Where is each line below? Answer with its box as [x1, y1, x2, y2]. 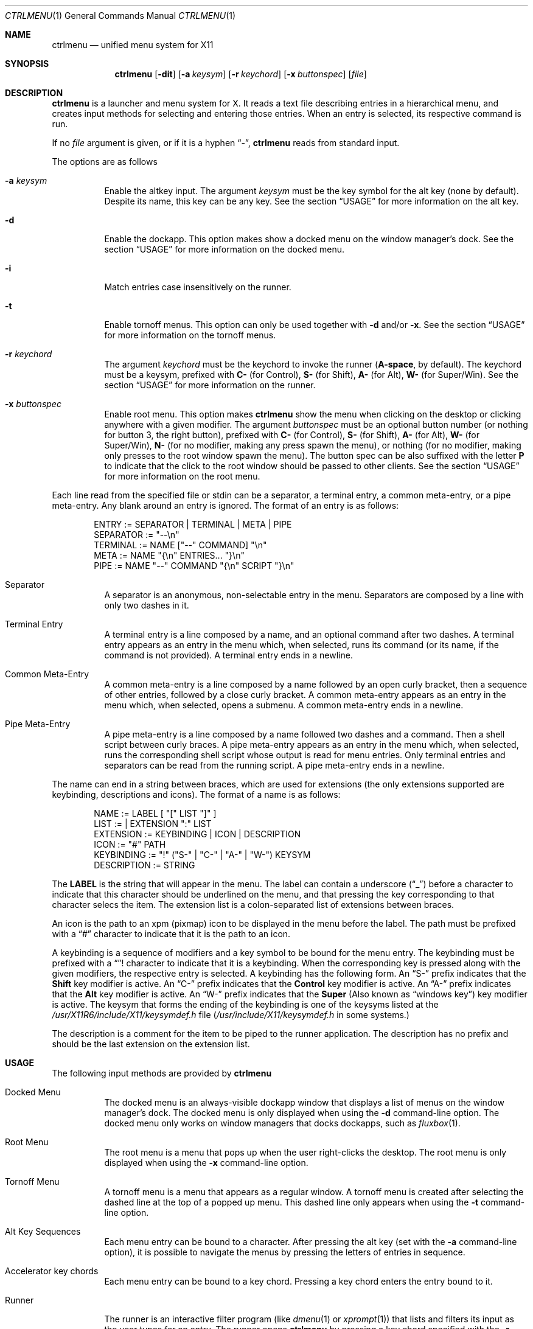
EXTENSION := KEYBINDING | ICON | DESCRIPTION [94, 829, 301, 839]
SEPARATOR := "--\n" [94, 529, 179, 540]
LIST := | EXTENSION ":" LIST [94, 818, 212, 829]
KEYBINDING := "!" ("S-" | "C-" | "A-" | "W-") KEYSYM [94, 849, 311, 860]
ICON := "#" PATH [94, 839, 166, 849]
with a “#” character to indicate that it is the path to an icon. [52, 929, 291, 939]
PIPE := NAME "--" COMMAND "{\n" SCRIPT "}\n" [94, 560, 294, 571]
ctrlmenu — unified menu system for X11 [52, 40, 214, 50]
